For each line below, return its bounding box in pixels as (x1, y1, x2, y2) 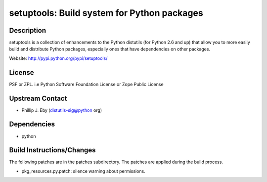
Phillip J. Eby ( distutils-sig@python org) (21, 107, 102, 113)
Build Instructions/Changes (9, 146, 96, 154)
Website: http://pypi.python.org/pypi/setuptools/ (9, 55, 108, 61)
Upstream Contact (9, 94, 67, 102)
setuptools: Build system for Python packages (9, 7, 204, 18)
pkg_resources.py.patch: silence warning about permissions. (21, 168, 145, 174)
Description (9, 26, 46, 35)
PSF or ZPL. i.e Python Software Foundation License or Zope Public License (9, 81, 164, 87)
